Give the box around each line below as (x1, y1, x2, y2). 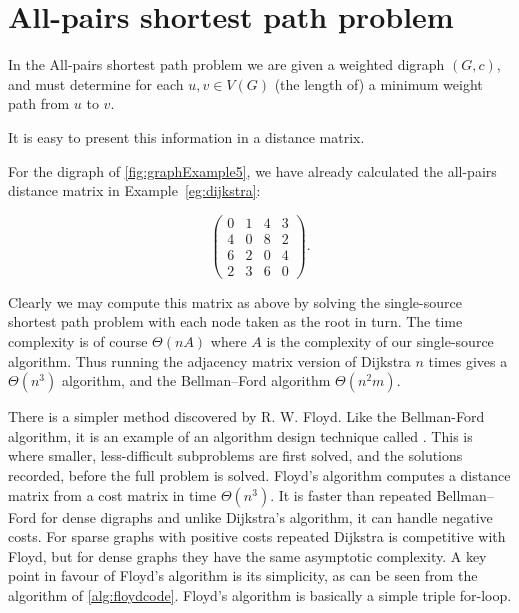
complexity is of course (8, 331, 148, 352)
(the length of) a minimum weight (274, 73, 483, 94)
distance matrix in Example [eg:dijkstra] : (8, 180, 261, 201)
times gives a (428, 350, 508, 371)
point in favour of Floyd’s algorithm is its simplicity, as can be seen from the (8, 565, 478, 586)
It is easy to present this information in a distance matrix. (8, 126, 365, 147)
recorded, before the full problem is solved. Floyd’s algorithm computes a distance (8, 465, 511, 486)
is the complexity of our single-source (266, 331, 494, 352)
